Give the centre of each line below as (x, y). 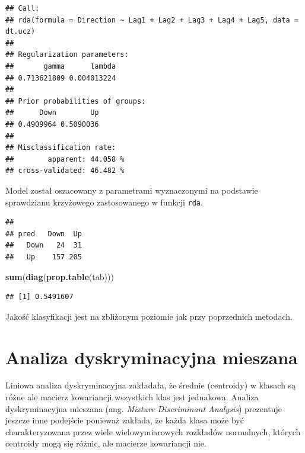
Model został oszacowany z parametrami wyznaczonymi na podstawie (132, 190)
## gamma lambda (61, 66)
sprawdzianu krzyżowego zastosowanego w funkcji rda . (104, 202)
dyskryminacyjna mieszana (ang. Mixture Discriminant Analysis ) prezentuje (144, 408)
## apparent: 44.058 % (65, 159)
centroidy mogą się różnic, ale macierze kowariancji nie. (106, 443)
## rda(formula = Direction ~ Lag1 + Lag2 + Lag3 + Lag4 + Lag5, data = (152, 20)
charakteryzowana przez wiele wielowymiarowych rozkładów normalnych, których (153, 431)
